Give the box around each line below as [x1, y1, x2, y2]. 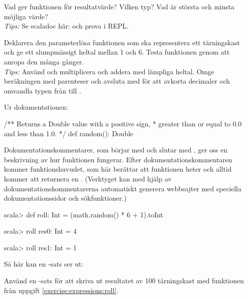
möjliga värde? [4, 11, 48, 21]
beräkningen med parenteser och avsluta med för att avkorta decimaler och [4, 76, 230, 86]
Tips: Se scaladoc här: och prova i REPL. [4, 21, 129, 31]
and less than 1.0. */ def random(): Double [4, 128, 134, 138]
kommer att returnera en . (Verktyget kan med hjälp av [4, 173, 172, 183]
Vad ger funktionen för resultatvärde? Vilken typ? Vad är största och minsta [4, 1, 235, 11]
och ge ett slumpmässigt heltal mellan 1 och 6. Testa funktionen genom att [4, 47, 230, 57]
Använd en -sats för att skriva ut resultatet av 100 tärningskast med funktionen [4, 275, 244, 286]
